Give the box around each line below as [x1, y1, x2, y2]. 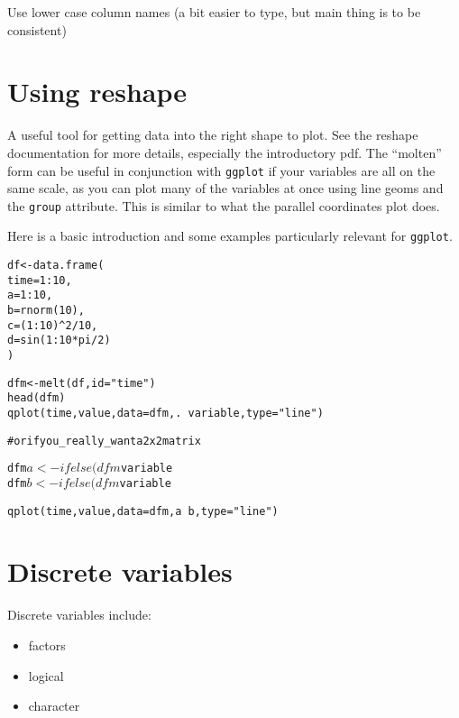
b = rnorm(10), [7, 304, 85, 318]
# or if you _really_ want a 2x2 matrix [7, 434, 201, 447]
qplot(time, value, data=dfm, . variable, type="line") [7, 406, 324, 419]
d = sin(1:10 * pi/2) [7, 334, 111, 347]
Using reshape [7, 73, 187, 110]
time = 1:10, [7, 273, 72, 287]
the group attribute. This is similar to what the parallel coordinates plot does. [7, 196, 440, 215]
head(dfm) [7, 391, 66, 405]
